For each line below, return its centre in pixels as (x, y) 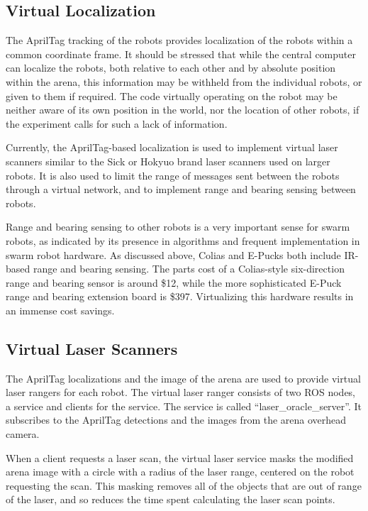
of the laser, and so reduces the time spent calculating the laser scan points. (171, 499)
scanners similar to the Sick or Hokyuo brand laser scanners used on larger (168, 161)
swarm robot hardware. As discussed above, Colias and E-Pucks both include (173, 254)
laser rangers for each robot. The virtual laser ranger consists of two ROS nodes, (181, 392)
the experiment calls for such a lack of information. (117, 123)
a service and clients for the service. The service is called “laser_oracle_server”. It (184, 406)
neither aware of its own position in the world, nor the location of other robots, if (183, 110)
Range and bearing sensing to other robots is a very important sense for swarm (178, 227)
